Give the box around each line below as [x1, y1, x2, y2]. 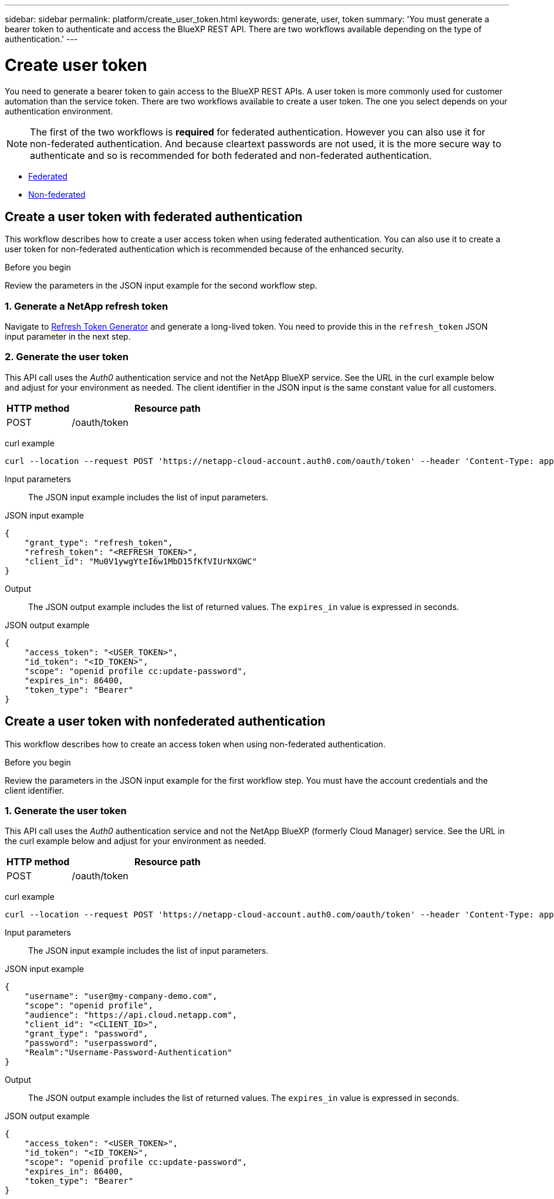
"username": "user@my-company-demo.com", [24, 991, 218, 1001]
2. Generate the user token [5, 351, 129, 363]
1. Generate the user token [5, 805, 127, 817]
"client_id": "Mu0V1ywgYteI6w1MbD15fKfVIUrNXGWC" [24, 556, 257, 566]
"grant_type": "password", [24, 1029, 148, 1039]
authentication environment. [5, 106, 113, 116]
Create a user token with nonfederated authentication [5, 714, 326, 729]
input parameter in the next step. [5, 331, 131, 342]
